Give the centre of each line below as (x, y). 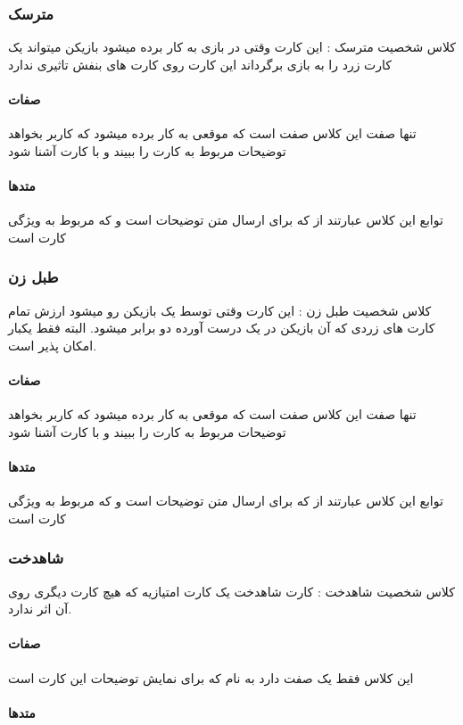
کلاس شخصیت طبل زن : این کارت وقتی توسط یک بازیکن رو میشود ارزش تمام (220, 310)
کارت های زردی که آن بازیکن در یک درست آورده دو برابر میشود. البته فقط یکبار (222, 328)
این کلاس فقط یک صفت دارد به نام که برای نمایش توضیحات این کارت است (211, 677)
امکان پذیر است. (53, 345)
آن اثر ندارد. (40, 609)
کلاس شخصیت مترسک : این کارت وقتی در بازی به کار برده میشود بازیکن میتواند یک (232, 47)
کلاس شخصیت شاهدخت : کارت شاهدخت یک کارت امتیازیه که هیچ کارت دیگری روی (231, 591)
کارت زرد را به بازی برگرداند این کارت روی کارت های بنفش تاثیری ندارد (200, 64)
